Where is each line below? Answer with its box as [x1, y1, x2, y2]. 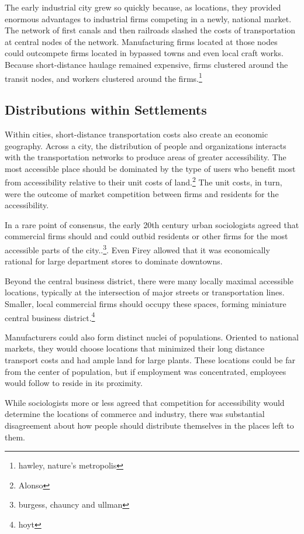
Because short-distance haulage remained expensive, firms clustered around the [5, 58, 288, 70]
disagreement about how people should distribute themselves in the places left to [5, 419, 294, 432]
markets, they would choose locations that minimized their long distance [5, 342, 265, 354]
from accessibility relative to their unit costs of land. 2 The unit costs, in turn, [5, 174, 282, 188]
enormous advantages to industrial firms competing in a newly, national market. [5, 12, 292, 25]
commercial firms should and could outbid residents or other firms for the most [5, 230, 288, 242]
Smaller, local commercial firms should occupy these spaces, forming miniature [5, 298, 286, 310]
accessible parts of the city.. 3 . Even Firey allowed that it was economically [5, 242, 270, 256]
